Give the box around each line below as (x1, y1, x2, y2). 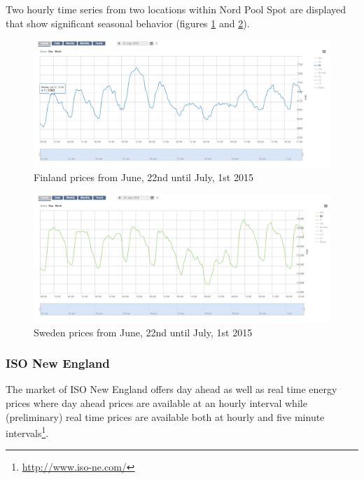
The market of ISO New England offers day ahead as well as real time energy (6, 382, 337, 396)
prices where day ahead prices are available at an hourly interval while (6, 395, 307, 410)
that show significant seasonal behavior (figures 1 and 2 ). (6, 15, 250, 30)
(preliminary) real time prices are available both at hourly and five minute (6, 409, 325, 424)
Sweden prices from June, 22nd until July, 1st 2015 (34, 324, 253, 339)
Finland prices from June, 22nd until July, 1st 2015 (34, 170, 253, 185)
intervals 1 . (6, 424, 49, 440)
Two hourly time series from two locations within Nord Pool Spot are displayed (6, 2, 346, 16)
